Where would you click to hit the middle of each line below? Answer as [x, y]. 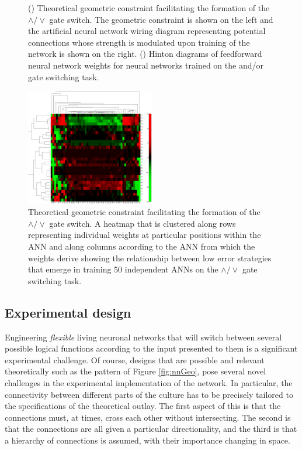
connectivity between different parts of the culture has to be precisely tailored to [149, 394]
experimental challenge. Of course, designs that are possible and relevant [135, 359]
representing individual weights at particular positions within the [145, 235]
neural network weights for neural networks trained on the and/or [146, 65]
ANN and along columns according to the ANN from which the [142, 246]
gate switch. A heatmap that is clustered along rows [143, 223]
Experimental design [68, 312]
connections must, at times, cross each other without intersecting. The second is [148, 417]
